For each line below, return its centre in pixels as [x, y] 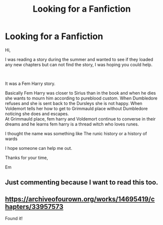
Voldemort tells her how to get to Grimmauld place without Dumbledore [76, 108]
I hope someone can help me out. [39, 148]
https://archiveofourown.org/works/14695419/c [80, 199]
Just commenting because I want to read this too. [82, 182]
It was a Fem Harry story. [30, 83]
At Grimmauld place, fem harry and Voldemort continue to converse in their [80, 119]
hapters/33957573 [34, 207]
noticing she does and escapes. [37, 114]
